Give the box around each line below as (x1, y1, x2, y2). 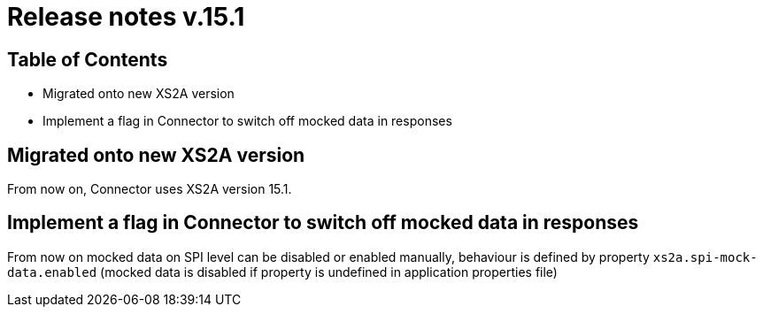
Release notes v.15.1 (7, 2, 245, 32)
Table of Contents (7, 48, 168, 71)
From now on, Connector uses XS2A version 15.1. (7, 181, 292, 197)
